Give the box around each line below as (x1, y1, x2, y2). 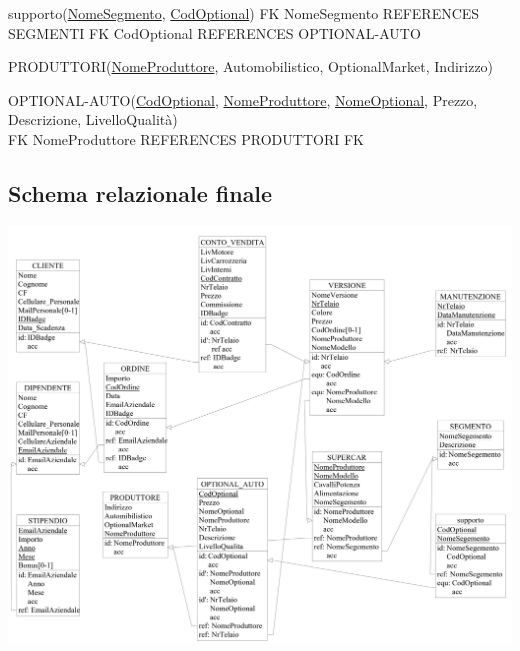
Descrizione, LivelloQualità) (8, 109, 178, 130)
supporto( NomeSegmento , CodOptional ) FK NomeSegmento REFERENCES (8, 3, 480, 23)
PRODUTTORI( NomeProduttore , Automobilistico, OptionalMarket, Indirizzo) (8, 56, 494, 77)
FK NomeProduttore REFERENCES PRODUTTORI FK (8, 128, 364, 149)
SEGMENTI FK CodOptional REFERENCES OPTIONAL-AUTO (8, 22, 421, 43)
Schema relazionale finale (8, 177, 273, 208)
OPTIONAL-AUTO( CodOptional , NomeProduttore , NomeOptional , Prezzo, (8, 89, 478, 110)
